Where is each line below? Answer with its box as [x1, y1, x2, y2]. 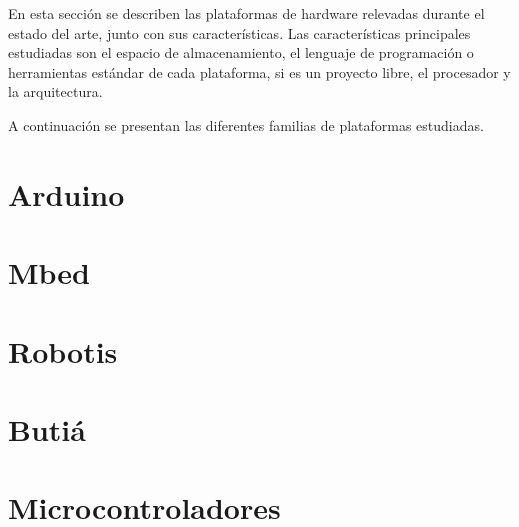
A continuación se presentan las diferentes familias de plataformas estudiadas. [8, 114, 484, 135]
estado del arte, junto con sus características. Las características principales [8, 22, 471, 43]
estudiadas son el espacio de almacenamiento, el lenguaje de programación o [8, 42, 474, 63]
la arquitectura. [8, 81, 103, 102]
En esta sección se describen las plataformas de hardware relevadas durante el [8, 3, 485, 23]
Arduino [8, 173, 125, 214]
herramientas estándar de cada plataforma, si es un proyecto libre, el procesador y [8, 61, 511, 82]
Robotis [8, 330, 118, 371]
